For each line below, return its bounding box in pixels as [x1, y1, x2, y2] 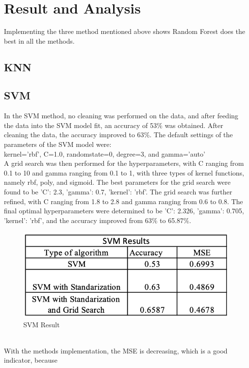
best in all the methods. [4, 35, 75, 46]
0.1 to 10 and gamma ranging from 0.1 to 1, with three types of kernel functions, [4, 167, 244, 177]
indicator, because [4, 355, 58, 365]
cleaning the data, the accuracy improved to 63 [4, 129, 144, 140]
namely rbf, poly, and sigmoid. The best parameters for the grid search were [4, 177, 231, 187]
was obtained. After [165, 120, 223, 130]
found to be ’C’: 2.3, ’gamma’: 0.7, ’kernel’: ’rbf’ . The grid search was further [4, 187, 232, 197]
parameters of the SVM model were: [4, 139, 112, 149]
